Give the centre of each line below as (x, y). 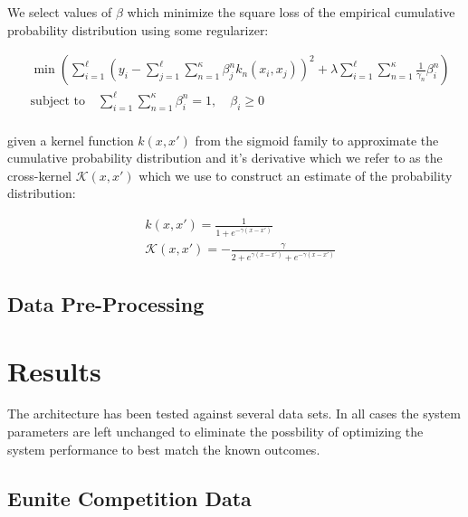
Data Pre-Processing (106, 303)
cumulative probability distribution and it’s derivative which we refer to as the (225, 158)
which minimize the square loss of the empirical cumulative (291, 12)
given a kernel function (71, 140)
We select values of (60, 12)
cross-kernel (39, 175)
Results (54, 370)
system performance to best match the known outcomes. (164, 449)
